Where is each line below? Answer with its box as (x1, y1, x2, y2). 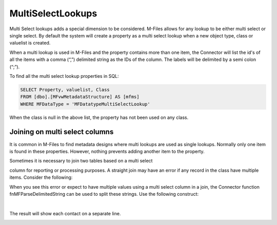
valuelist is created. (9, 40, 51, 46)
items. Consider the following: (9, 174, 73, 180)
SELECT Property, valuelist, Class (20, 87, 110, 92)
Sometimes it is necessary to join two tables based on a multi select (9, 158, 153, 164)
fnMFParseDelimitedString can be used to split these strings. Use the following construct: (9, 191, 199, 197)
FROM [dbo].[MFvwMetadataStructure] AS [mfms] (20, 94, 140, 100)
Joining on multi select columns (9, 128, 114, 136)
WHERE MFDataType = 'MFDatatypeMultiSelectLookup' (20, 101, 151, 107)
